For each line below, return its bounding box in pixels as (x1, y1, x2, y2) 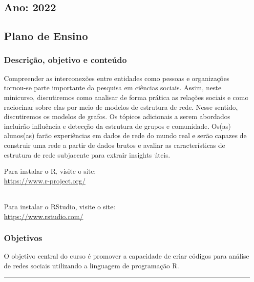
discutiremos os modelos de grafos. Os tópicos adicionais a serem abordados (4, 111, 231, 121)
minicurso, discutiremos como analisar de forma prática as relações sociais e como (4, 92, 249, 102)
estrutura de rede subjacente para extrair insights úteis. (4, 149, 170, 160)
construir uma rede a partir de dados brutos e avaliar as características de (4, 140, 225, 150)
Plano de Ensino (4, 28, 88, 43)
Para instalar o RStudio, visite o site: (4, 201, 115, 211)
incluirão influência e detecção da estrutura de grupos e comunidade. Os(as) (4, 121, 231, 131)
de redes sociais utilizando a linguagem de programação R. (4, 260, 179, 270)
